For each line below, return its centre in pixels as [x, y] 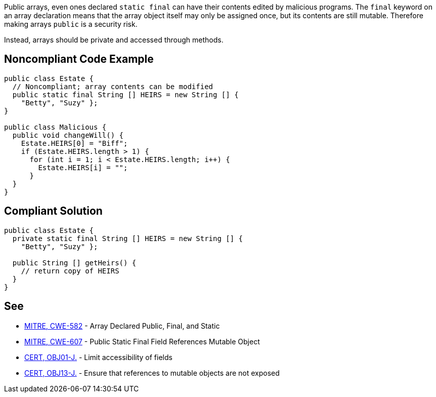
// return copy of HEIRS [70, 271]
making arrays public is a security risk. [71, 24]
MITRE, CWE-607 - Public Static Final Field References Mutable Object [142, 341]
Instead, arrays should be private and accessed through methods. [114, 40]
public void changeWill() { [68, 135]
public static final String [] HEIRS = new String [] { [125, 94]
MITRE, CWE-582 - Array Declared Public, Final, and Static [122, 326]
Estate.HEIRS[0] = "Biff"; [74, 143]
